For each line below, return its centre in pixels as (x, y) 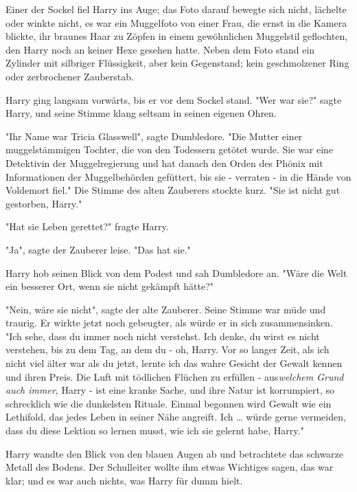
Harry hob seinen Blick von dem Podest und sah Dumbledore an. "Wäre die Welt (176, 272)
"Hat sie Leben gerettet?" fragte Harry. (87, 226)
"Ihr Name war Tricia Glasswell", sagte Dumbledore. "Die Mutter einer (154, 136)
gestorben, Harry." (44, 203)
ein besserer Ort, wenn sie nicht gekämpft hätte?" (110, 286)
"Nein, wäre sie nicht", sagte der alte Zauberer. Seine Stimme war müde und (166, 309)
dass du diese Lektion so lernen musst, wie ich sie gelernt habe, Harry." (155, 430)
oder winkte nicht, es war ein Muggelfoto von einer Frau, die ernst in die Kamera (176, 22)
